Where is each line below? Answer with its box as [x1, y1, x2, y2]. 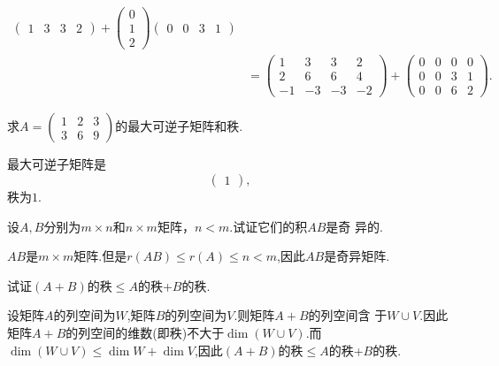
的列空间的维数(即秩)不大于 [65, 323, 225, 341]
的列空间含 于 [308, 306, 388, 324]
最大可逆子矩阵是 [7, 155, 106, 173]
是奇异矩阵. [324, 247, 390, 265]
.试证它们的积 [229, 217, 308, 235]
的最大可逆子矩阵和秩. [115, 117, 243, 135]
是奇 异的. [326, 217, 383, 235]
